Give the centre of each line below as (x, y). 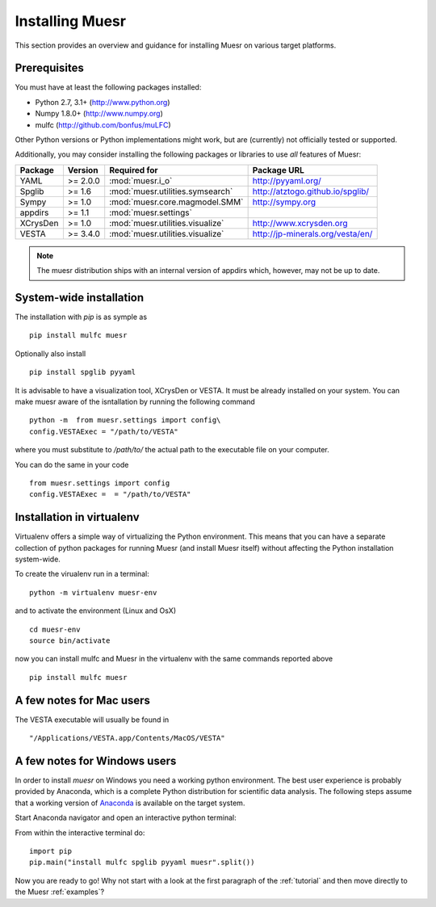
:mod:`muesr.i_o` (141, 180)
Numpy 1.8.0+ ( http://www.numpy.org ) (99, 114)
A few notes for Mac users (83, 700)
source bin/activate (70, 641)
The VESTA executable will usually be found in (92, 720)
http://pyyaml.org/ (287, 180)
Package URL (278, 170)
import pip (51, 851)
